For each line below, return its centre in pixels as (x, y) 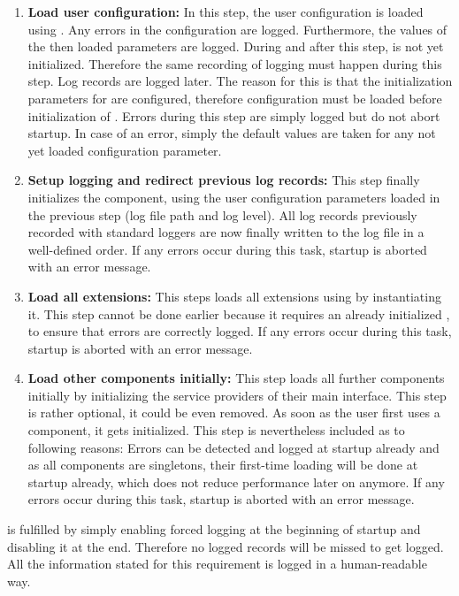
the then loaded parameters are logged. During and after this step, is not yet (236, 46)
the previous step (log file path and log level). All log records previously (222, 214)
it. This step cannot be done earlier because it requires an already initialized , (239, 313)
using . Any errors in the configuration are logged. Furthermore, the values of (237, 29)
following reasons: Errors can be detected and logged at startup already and (233, 447)
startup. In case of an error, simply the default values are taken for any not (232, 133)
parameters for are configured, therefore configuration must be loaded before (235, 98)
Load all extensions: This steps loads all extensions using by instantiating (234, 296)
